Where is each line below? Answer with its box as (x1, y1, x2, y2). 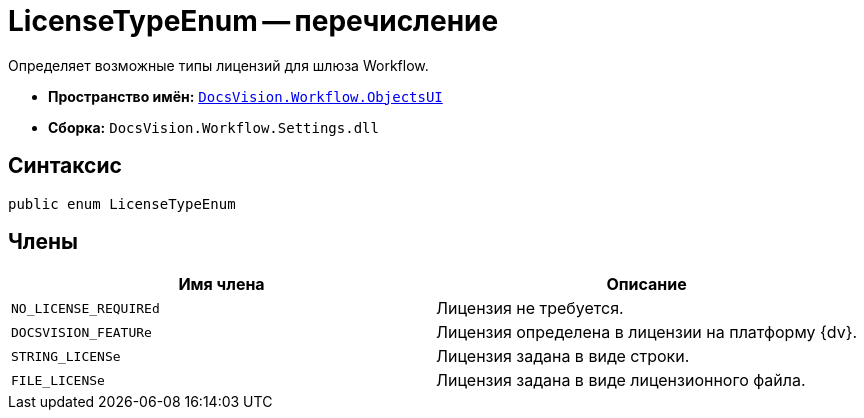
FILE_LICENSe (11, 372, 105, 388)
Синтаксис (8, 153, 122, 179)
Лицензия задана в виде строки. (436, 346, 690, 367)
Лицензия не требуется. (436, 298, 624, 319)
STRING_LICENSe (11, 348, 121, 364)
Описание (606, 274, 687, 295)
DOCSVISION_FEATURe (11, 324, 152, 340)
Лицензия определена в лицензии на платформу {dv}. (436, 322, 858, 343)
